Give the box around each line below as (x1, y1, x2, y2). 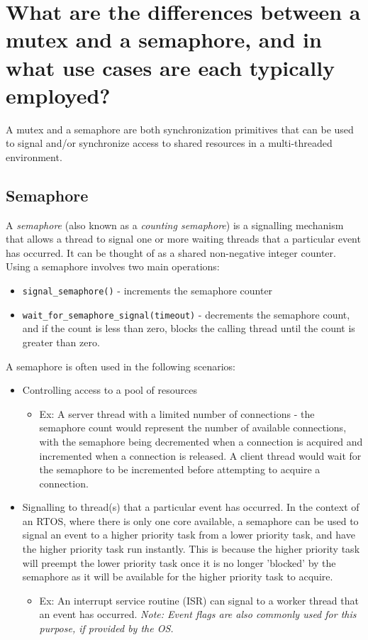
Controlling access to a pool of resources (22, 382, 197, 397)
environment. (6, 149, 62, 164)
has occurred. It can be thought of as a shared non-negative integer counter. (6, 245, 336, 260)
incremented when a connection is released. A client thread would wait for (39, 448, 362, 463)
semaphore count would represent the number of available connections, (39, 420, 347, 435)
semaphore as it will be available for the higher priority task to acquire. (22, 569, 333, 584)
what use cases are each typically (6, 53, 335, 82)
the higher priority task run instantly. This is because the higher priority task (22, 541, 360, 556)
